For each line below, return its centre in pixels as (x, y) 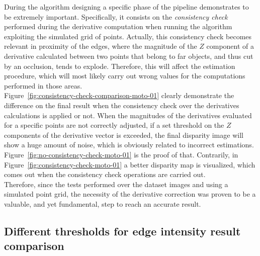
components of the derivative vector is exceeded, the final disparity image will (124, 135)
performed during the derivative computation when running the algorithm (118, 26)
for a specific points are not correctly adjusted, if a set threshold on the (114, 125)
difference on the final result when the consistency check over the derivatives (122, 105)
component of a (230, 46)
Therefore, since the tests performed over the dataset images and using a (116, 184)
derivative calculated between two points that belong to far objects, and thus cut (129, 56)
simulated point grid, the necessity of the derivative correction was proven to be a (130, 194)
